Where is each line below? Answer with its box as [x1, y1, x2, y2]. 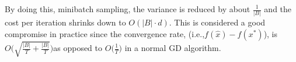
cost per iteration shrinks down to [5, 16, 126, 28]
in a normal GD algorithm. [124, 42, 221, 53]
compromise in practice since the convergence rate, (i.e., [5, 27, 205, 39]
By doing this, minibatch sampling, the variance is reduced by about [5, 3, 250, 14]
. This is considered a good [169, 16, 266, 28]
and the [264, 3, 292, 14]
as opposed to [53, 42, 103, 53]
